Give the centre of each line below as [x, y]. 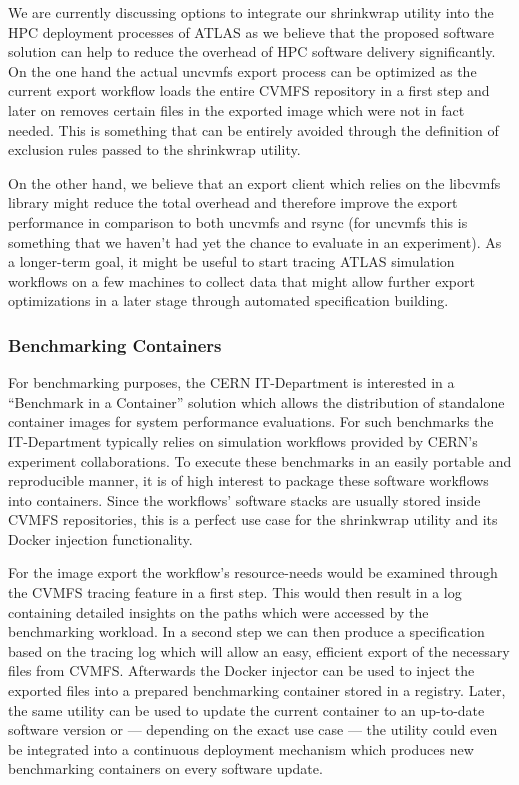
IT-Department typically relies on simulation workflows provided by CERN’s [243, 440]
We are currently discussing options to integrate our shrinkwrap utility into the [251, 12]
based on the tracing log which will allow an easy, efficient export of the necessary [259, 650]
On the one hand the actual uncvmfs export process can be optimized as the [242, 70]
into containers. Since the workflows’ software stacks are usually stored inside [244, 499]
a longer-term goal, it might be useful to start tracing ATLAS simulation [231, 261]
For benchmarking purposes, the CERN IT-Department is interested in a [231, 382]
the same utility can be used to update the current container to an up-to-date [246, 709]
